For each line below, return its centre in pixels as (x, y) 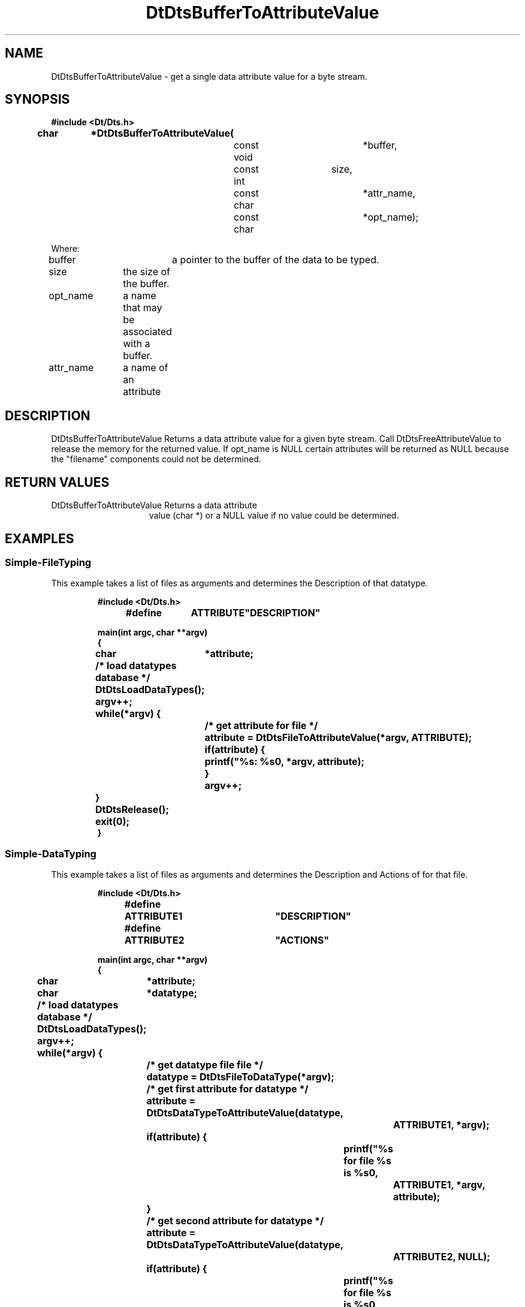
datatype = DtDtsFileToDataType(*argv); (240, 1077)
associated (147, 332)
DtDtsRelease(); (132, 810)
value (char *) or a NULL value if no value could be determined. (274, 516)
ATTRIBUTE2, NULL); (441, 1257)
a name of (146, 368)
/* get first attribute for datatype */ (227, 1089)
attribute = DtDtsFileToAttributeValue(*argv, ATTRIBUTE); (338, 738)
